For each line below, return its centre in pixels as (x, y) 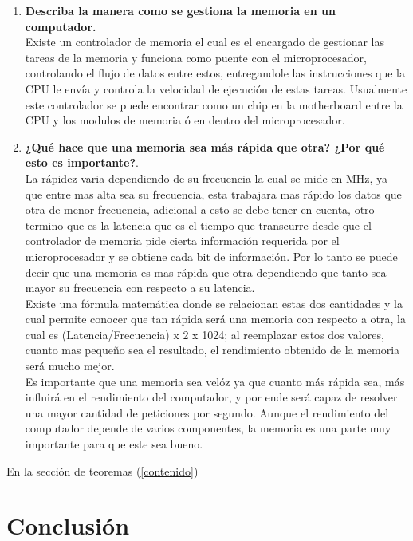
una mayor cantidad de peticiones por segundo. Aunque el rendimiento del (207, 412)
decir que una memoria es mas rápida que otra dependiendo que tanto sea (206, 272)
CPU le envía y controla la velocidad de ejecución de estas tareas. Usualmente (216, 88)
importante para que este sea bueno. (114, 444)
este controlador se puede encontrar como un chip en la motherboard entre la (214, 104)
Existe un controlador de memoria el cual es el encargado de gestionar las (205, 42)
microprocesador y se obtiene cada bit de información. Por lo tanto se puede (211, 256)
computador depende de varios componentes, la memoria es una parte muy (208, 428)
